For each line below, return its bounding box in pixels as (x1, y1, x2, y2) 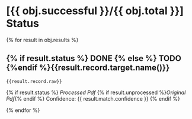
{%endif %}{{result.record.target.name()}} (6, 63, 170, 73)
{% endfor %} (6, 107, 40, 114)
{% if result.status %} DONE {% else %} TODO (6, 53, 182, 63)
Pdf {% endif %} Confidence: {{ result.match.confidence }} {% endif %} (6, 95, 181, 102)
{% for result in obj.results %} (6, 36, 79, 43)
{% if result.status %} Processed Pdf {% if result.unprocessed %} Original (6, 89, 186, 96)
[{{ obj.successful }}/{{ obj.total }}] (6, 4, 184, 18)
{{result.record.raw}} (6, 78, 62, 84)
